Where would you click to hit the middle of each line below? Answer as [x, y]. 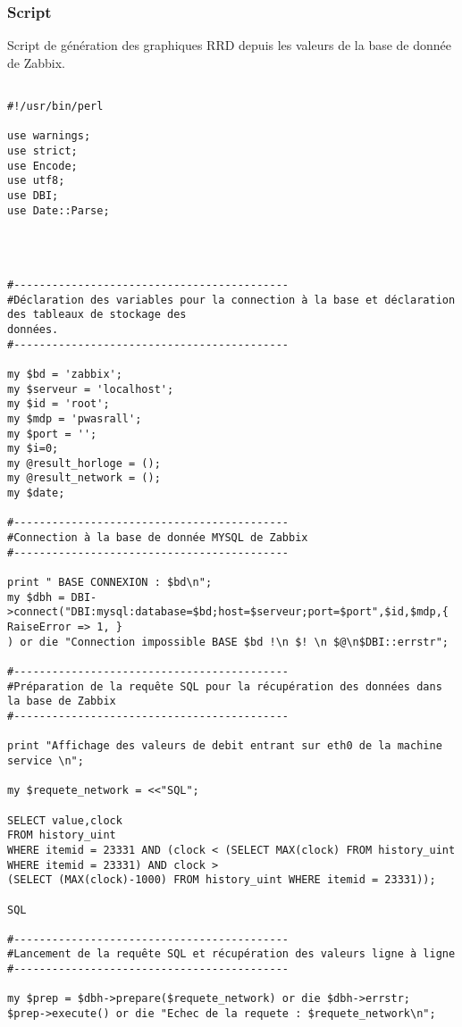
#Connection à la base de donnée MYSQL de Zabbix [158, 538]
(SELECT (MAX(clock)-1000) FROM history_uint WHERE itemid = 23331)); [222, 880]
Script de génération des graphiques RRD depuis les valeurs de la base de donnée [230, 45]
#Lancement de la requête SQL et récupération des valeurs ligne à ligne [231, 954]
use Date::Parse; [59, 210]
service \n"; [46, 760]
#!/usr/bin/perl [55, 107]
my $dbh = [36, 597]
